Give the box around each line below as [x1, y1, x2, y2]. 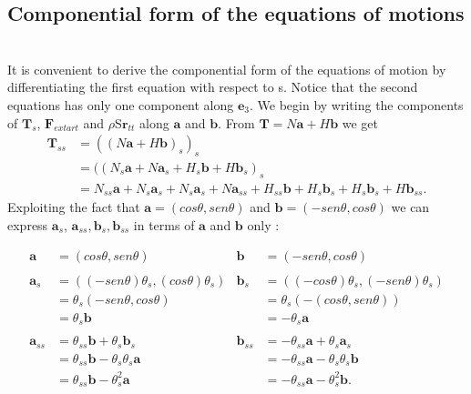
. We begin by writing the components [250, 95, 464, 114]
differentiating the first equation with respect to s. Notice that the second [7, 77, 418, 96]
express [7, 215, 48, 234]
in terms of [133, 215, 195, 234]
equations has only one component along [7, 95, 234, 114]
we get [342, 113, 379, 132]
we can [391, 197, 430, 217]
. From [218, 113, 255, 132]
